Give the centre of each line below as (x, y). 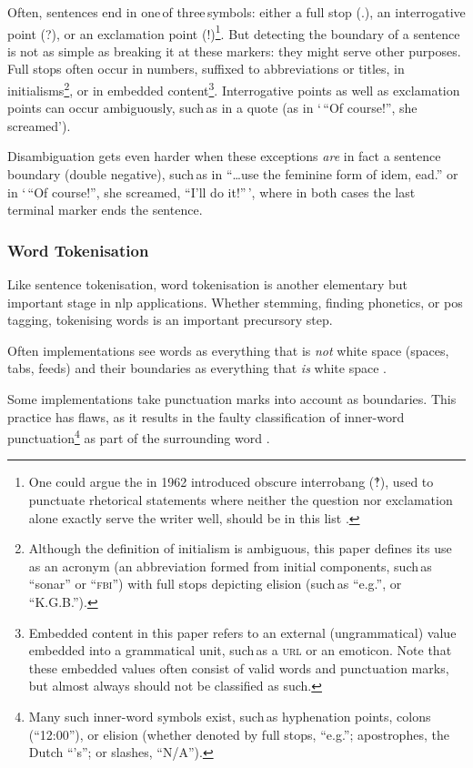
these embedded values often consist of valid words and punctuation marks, (239, 667)
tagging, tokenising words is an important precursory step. (170, 320)
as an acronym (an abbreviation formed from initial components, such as (230, 566)
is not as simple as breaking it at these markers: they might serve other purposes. (234, 51)
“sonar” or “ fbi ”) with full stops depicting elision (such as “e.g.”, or (215, 584)
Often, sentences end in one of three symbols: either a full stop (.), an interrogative (236, 12)
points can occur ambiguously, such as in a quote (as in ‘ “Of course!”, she (212, 108)
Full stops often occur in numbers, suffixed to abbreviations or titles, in (206, 69)
